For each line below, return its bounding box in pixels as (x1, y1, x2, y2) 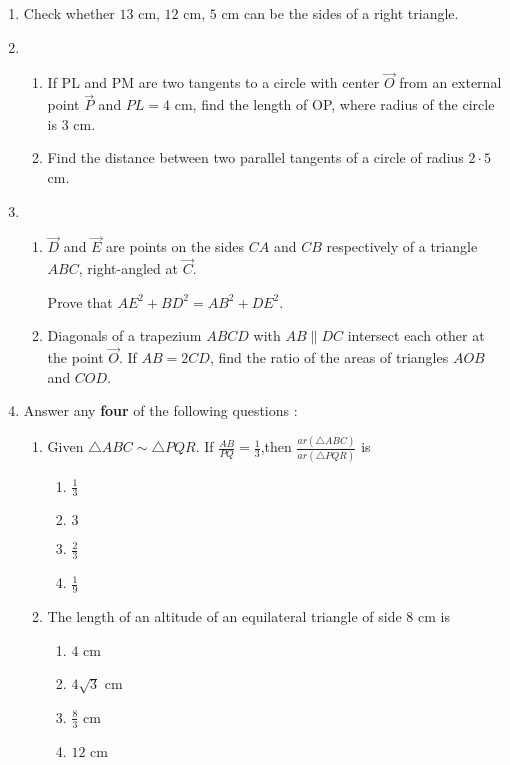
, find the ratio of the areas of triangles (209, 347, 449, 368)
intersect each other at (347, 325, 485, 346)
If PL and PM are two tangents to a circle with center (47, 72, 380, 93)
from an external (399, 72, 502, 93)
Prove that (47, 291, 113, 312)
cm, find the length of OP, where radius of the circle (174, 94, 495, 115)
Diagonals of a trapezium (47, 325, 202, 346)
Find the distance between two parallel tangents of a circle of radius (47, 147, 464, 168)
